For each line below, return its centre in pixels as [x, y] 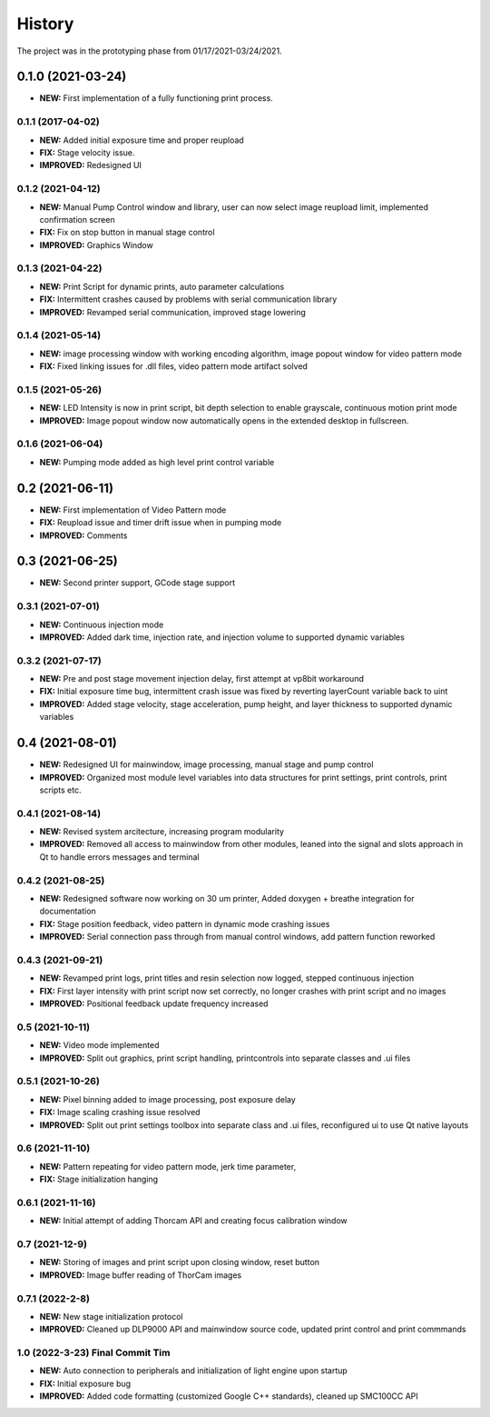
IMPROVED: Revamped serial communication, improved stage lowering [172, 312]
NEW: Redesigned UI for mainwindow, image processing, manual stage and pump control [206, 764]
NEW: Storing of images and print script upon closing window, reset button [180, 1262]
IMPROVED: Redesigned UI [91, 165]
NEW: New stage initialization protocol [111, 1316]
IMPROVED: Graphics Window [96, 244]
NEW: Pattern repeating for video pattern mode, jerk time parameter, [168, 1166]
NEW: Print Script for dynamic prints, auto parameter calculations [162, 286]
